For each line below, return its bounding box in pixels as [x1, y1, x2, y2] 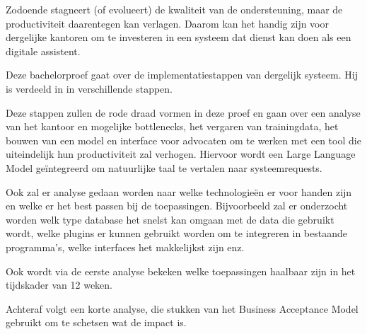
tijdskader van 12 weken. [6, 277, 113, 292]
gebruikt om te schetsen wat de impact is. [6, 315, 187, 330]
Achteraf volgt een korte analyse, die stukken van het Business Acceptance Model [6, 301, 359, 316]
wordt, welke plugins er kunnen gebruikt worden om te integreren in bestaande [6, 226, 348, 241]
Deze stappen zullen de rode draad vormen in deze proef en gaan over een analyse [6, 105, 361, 120]
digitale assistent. [6, 43, 81, 58]
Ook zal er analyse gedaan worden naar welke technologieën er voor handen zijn [6, 184, 352, 199]
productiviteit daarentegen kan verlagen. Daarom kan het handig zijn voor [6, 16, 330, 30]
